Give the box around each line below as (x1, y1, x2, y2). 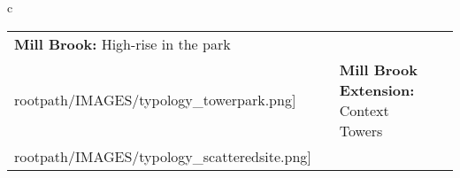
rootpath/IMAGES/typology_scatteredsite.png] (14, 145, 311, 166)
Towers (339, 120, 383, 141)
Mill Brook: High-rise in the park (14, 33, 231, 54)
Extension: (339, 79, 415, 100)
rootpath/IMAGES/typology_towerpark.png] (14, 89, 296, 111)
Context (339, 99, 389, 120)
